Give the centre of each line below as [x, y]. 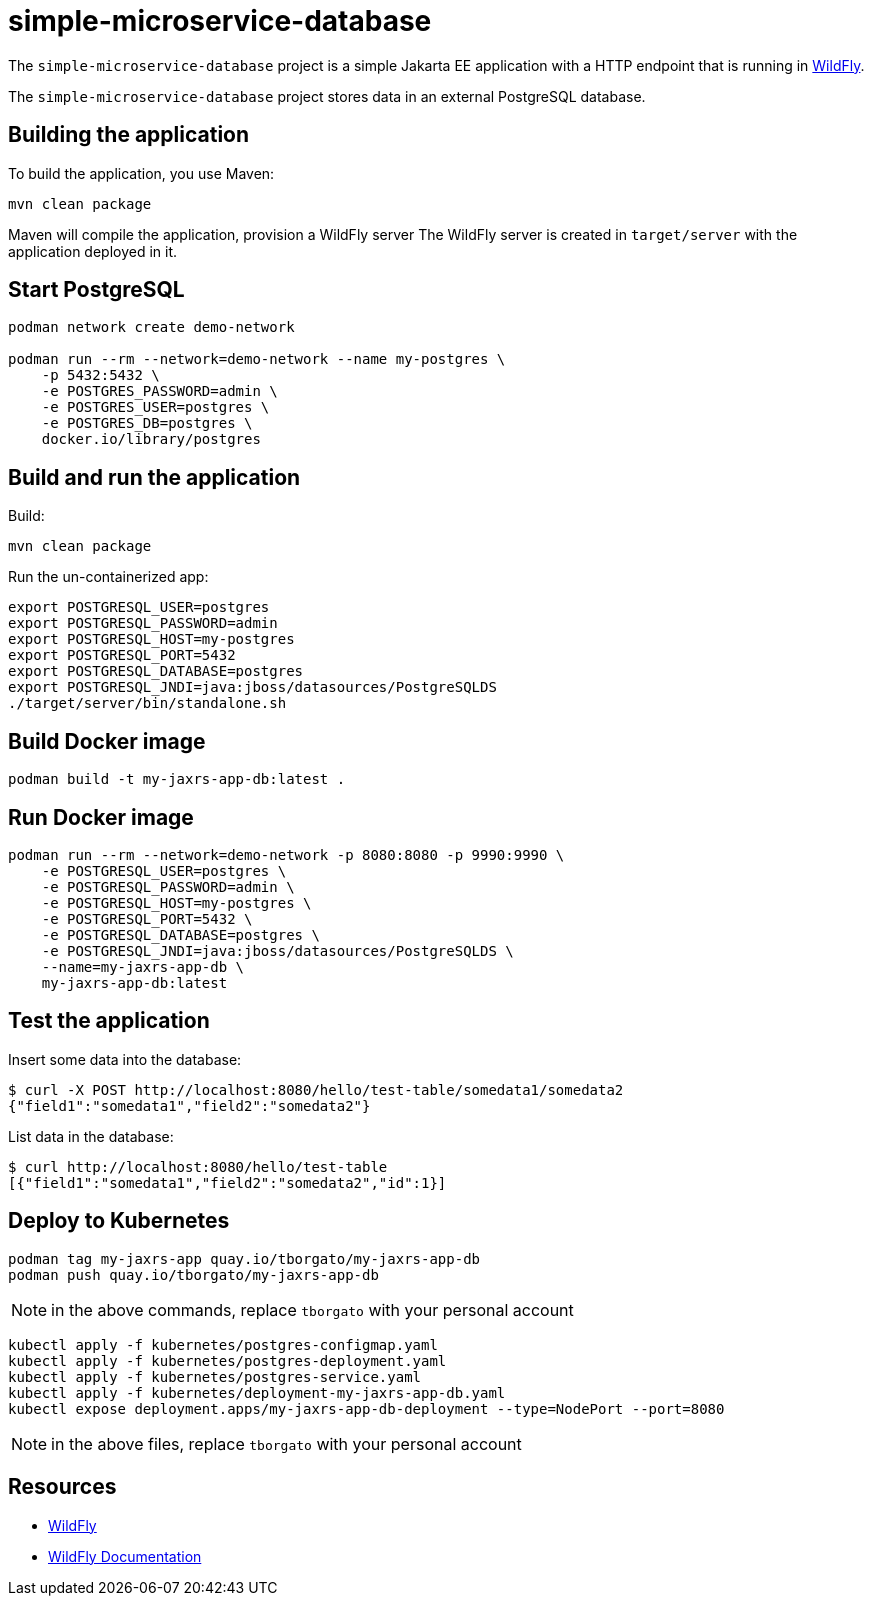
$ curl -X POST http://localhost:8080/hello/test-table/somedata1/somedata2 [316, 1089]
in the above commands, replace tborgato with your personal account [312, 1309]
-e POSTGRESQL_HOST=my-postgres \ [176, 902]
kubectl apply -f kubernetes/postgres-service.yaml [215, 1376]
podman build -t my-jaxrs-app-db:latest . [177, 779]
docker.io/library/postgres [151, 439]
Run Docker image [101, 817]
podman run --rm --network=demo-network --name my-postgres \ [257, 359]
